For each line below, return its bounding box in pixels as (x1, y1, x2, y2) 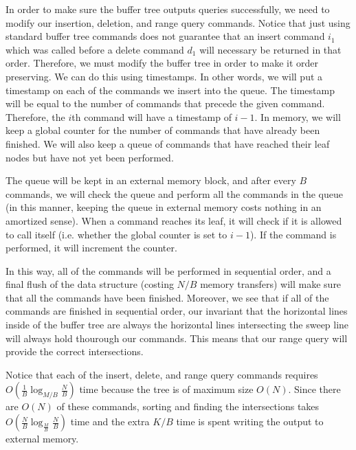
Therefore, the (5, 109, 65, 124)
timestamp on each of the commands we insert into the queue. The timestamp (5, 82, 335, 97)
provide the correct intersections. (5, 344, 144, 359)
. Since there (288, 382, 341, 396)
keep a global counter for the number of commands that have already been (5, 123, 320, 137)
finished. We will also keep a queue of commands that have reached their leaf (5, 136, 330, 150)
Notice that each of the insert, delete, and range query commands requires (5, 367, 318, 381)
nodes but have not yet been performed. (5, 150, 174, 164)
